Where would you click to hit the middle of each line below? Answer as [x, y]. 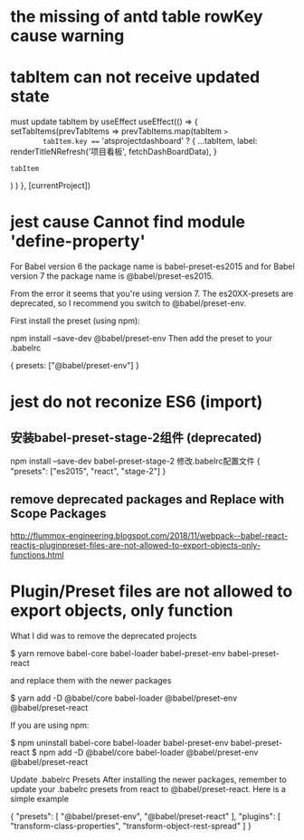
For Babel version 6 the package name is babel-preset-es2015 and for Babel [152, 267]
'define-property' [78, 241]
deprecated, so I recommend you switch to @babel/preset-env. [128, 303]
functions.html [37, 555]
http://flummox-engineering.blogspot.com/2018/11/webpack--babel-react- [149, 535]
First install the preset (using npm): [76, 321]
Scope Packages [58, 514]
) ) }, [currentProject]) [51, 186]
